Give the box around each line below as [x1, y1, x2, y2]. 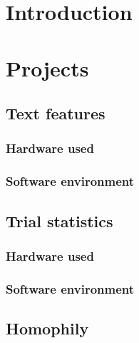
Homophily [6, 317, 89, 339]
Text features [6, 102, 105, 124]
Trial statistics [6, 209, 113, 232]
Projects [6, 53, 89, 82]
